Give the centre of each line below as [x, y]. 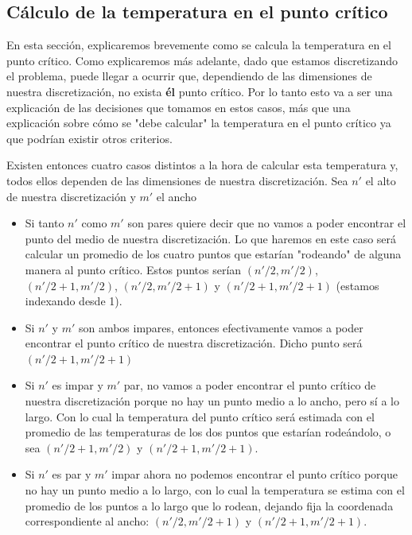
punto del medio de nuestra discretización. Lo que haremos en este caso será [211, 238]
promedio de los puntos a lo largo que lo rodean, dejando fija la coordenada [209, 505]
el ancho [176, 196]
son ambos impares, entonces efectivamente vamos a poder [221, 327]
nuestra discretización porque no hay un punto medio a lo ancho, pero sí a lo [212, 401]
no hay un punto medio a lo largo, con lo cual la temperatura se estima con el [215, 490]
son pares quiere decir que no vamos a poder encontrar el [267, 223]
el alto [381, 180]
